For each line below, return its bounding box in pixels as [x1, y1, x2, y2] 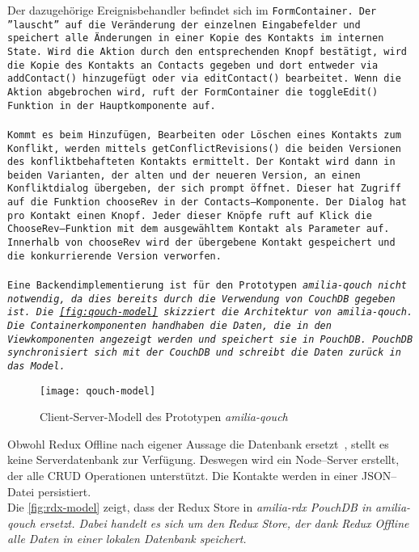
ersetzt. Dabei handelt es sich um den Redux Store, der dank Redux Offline [39, 514, 409, 531]
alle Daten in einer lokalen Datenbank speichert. [7, 530, 247, 547]
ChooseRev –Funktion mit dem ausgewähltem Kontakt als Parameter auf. [7, 223, 390, 235]
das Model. [7, 360, 66, 372]
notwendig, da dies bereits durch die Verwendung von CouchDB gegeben [7, 293, 396, 305]
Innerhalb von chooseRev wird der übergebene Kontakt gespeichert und [7, 237, 396, 249]
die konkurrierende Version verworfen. [7, 250, 222, 262]
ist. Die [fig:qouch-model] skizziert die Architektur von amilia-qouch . [7, 306, 413, 318]
